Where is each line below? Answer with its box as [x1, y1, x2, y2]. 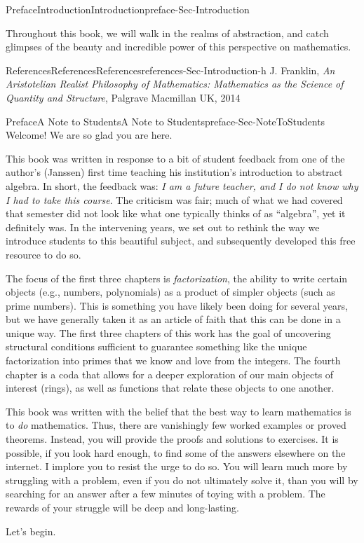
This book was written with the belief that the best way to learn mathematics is [6, 404, 351, 418]
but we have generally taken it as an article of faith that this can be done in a [6, 312, 341, 327]
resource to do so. [6, 247, 81, 261]
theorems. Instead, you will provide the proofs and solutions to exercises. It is [6, 432, 339, 446]
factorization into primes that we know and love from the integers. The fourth [6, 353, 341, 368]
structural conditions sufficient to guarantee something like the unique [6, 339, 307, 354]
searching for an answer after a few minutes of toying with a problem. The [6, 486, 325, 501]
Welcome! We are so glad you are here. [6, 128, 173, 142]
